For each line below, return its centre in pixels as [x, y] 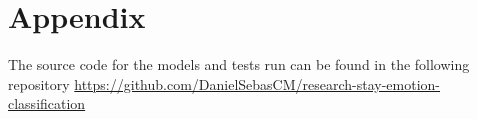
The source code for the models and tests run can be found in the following [239, 64]
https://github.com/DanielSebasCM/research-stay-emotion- [257, 83]
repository [39, 83]
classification [47, 103]
